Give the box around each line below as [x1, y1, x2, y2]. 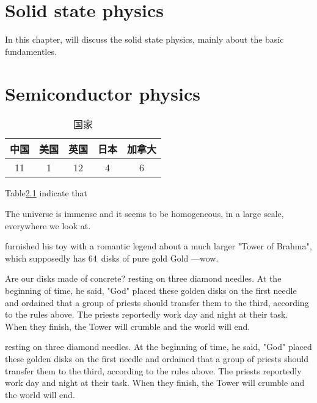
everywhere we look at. [5, 219, 91, 232]
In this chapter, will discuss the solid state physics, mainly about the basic [5, 33, 284, 46]
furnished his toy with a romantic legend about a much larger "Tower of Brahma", [5, 240, 312, 252]
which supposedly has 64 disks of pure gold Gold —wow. [5, 251, 219, 264]
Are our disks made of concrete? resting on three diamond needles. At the [5, 272, 282, 285]
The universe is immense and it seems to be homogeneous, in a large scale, [5, 207, 284, 220]
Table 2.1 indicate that [5, 187, 87, 199]
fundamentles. [5, 45, 57, 57]
